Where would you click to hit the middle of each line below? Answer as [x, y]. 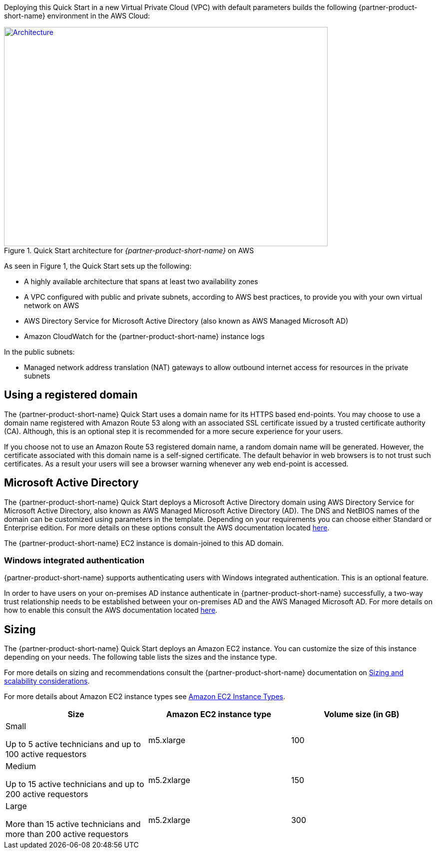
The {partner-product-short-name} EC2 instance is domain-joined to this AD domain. [144, 543]
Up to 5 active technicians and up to [73, 744]
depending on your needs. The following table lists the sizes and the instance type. [141, 657]
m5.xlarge [167, 740]
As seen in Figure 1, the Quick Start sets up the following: [98, 266]
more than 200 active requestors [67, 834]
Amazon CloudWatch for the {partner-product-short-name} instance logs [144, 336]
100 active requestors [46, 754]
